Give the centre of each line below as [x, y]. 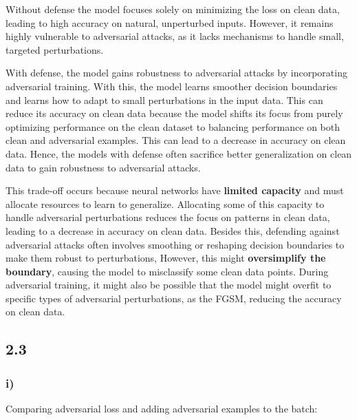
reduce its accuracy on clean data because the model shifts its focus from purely [174, 113]
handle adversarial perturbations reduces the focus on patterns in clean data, [168, 217]
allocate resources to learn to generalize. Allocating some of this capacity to [165, 203]
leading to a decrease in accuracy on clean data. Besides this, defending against [173, 230]
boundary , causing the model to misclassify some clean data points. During [167, 271]
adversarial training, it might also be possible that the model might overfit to [169, 285]
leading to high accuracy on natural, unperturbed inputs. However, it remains [170, 22]
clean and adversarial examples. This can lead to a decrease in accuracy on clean [176, 140]
